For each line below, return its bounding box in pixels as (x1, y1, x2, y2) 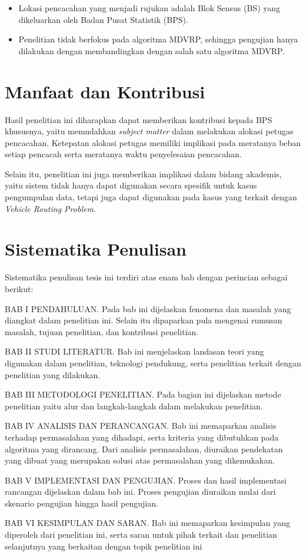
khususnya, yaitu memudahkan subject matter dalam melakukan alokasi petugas (5, 125, 294, 137)
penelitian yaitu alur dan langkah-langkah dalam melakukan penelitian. (5, 399, 263, 412)
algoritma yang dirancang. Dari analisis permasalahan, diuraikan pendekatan (5, 442, 283, 455)
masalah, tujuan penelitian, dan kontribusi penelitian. (5, 325, 199, 337)
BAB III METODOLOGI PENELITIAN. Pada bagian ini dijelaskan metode (5, 388, 281, 401)
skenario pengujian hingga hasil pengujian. (5, 497, 158, 509)
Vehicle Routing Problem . (5, 202, 96, 214)
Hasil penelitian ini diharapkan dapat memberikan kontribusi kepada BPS (5, 113, 272, 125)
